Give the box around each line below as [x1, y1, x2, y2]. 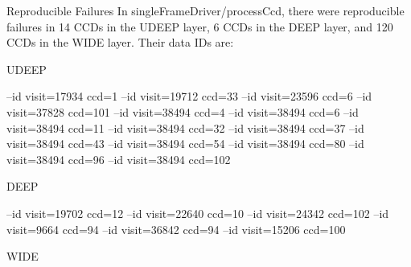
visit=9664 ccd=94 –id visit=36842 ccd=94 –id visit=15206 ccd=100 [6, 220, 346, 237]
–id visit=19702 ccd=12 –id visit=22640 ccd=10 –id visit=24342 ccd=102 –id [6, 204, 389, 221]
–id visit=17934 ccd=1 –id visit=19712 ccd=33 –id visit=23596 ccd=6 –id [6, 88, 372, 105]
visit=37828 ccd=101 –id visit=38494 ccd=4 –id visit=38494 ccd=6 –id [6, 103, 359, 120]
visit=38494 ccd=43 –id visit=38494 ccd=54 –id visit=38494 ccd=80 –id [6, 135, 364, 152]
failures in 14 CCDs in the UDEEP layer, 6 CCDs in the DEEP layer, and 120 [6, 18, 393, 35]
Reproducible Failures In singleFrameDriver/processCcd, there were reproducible [6, 2, 405, 18]
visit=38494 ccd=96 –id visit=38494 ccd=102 [6, 150, 231, 167]
